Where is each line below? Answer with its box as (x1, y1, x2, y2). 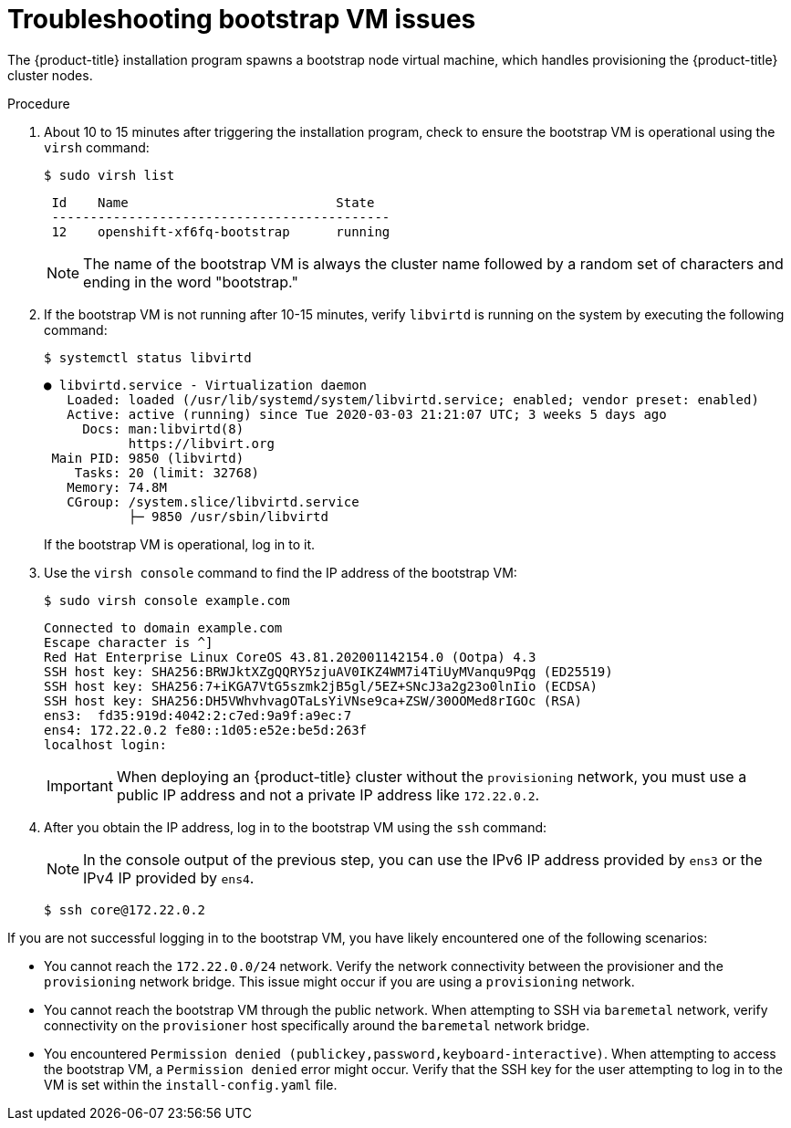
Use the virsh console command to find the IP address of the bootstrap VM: (44, 564, 517, 580)
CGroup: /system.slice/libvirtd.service (67, 494, 359, 509)
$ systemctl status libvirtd (44, 350, 252, 365)
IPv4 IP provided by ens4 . (83, 868, 255, 887)
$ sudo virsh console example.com (44, 592, 290, 608)
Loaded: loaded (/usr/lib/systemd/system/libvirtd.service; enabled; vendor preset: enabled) (67, 392, 759, 407)
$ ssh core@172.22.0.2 (44, 902, 206, 917)
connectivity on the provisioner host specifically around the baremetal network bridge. (44, 1017, 590, 1033)
